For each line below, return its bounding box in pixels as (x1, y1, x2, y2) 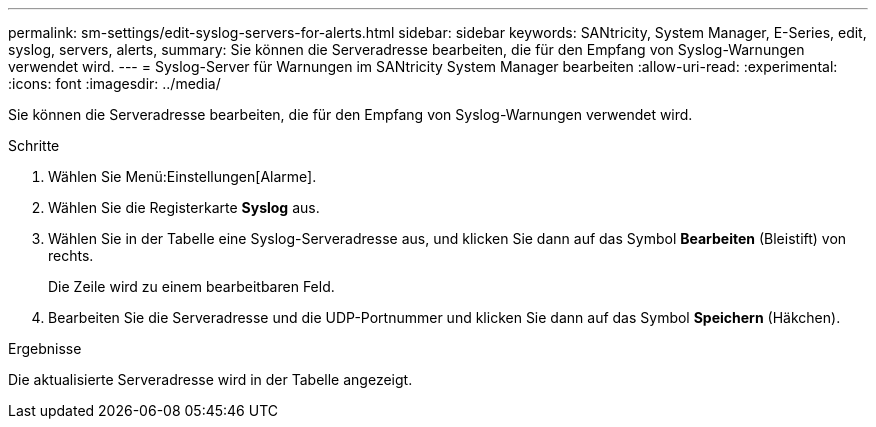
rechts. (48, 247, 94, 264)
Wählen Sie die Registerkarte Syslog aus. (48, 199, 320, 216)
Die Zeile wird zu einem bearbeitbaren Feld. (48, 278, 335, 295)
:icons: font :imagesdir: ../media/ (8, 75, 221, 92)
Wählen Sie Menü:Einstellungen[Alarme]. (48, 168, 317, 185)
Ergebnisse (8, 340, 82, 357)
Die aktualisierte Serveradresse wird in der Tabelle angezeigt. (8, 371, 413, 388)
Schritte (8, 137, 60, 154)
